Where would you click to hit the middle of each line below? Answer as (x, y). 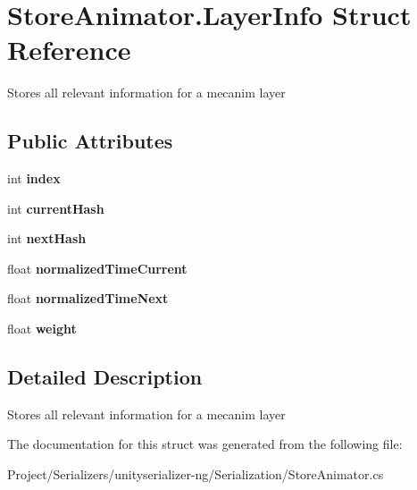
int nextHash (47, 238)
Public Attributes (90, 141)
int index (34, 178)
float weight (42, 329)
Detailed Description (105, 377)
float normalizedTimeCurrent (97, 268)
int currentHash (56, 208)
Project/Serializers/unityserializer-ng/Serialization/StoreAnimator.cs (196, 474)
